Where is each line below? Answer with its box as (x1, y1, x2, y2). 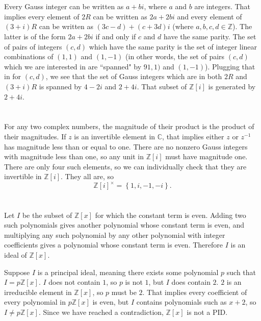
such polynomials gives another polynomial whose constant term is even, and (4, 219, 245, 230)
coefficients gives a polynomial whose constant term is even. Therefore (4, 239, 223, 250)
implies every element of (4, 11, 80, 21)
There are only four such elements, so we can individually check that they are (4, 161, 247, 171)
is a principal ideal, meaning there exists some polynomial (37, 266, 219, 277)
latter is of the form (4, 31, 66, 41)
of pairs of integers (4, 41, 62, 52)
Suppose (4, 266, 30, 277)
